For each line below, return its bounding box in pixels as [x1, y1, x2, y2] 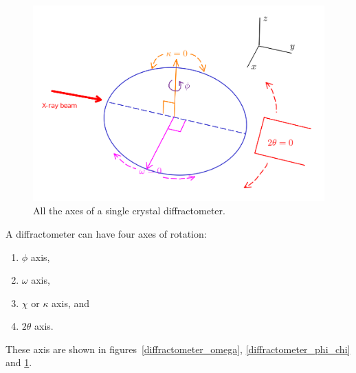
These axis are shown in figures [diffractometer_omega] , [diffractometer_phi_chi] [5, 341, 351, 356]
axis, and [52, 295, 90, 310]
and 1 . [5, 355, 32, 370]
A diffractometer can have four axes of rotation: [5, 226, 207, 240]
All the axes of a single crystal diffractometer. [33, 203, 225, 218]
